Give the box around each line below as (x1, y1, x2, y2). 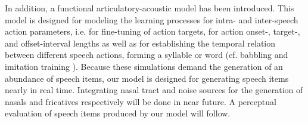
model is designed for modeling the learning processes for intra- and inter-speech (5, 13, 298, 26)
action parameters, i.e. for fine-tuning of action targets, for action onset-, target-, (5, 25, 300, 38)
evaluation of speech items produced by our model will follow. (5, 107, 231, 119)
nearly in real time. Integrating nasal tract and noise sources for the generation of (5, 84, 303, 96)
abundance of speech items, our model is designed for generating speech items (5, 72, 289, 84)
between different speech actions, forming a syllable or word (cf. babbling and (5, 48, 288, 61)
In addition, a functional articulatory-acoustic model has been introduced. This (5, 2, 294, 14)
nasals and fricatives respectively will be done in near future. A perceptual (5, 95, 276, 107)
